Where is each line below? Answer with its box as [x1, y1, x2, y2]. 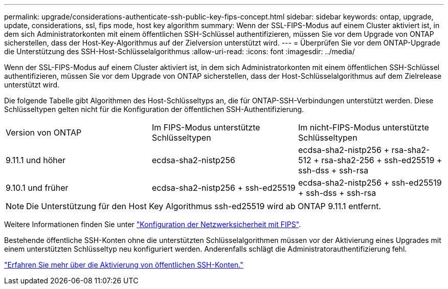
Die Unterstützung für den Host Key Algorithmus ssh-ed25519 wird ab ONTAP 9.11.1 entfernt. [26, 201, 382, 211]
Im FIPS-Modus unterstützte [151, 122, 260, 132]
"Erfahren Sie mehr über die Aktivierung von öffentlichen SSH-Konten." [4, 260, 243, 269]
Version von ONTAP [6, 127, 82, 138]
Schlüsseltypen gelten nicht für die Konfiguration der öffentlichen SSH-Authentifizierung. [4, 105, 304, 114]
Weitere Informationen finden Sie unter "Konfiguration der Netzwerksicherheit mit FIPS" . [4, 220, 301, 229]
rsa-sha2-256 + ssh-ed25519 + [321, 155, 442, 165]
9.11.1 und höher [6, 155, 66, 165]
